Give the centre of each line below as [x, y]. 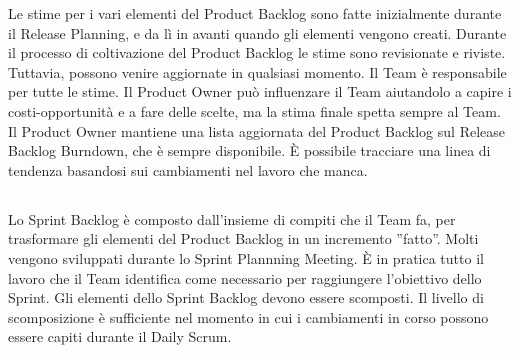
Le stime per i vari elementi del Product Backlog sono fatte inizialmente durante [255, 13]
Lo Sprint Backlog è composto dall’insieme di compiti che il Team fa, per [232, 218]
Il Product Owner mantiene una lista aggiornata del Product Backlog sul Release [256, 130]
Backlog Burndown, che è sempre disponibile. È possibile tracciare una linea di [249, 150]
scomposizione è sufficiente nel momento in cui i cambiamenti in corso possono [248, 316]
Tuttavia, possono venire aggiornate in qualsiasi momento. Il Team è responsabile [257, 71]
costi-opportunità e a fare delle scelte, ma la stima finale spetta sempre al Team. [254, 110]
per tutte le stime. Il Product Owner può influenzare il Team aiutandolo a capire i [260, 91]
